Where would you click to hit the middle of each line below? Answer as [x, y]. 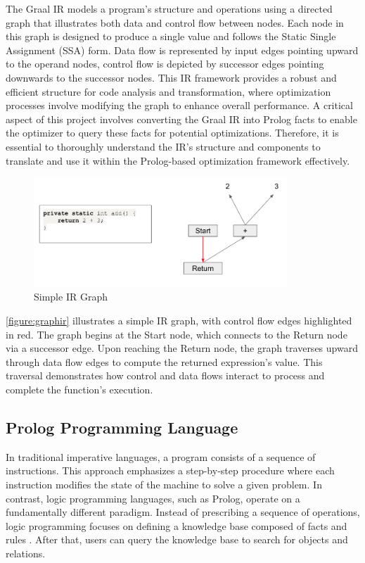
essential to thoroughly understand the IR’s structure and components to [163, 146]
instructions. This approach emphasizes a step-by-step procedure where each [170, 470]
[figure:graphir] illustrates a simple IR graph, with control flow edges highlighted [179, 320]
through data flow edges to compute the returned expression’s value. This [164, 361]
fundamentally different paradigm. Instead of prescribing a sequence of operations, [183, 512]
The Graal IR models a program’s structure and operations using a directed [169, 8]
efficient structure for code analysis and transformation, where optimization [168, 91]
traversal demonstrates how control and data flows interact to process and [165, 375]
